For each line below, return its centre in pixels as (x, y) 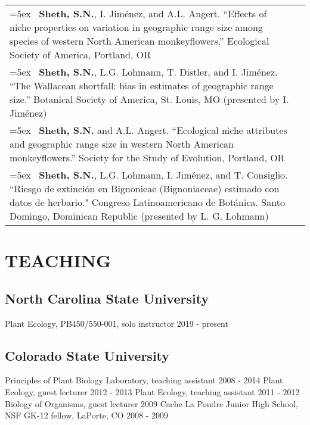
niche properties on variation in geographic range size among (136, 27)
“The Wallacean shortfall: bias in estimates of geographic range (142, 85)
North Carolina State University (107, 298)
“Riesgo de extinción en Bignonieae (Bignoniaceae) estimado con (145, 188)
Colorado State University (87, 355)
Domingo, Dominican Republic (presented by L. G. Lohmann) (139, 216)
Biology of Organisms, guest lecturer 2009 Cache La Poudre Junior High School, (151, 403)
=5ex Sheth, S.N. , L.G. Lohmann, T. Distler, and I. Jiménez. (144, 72)
